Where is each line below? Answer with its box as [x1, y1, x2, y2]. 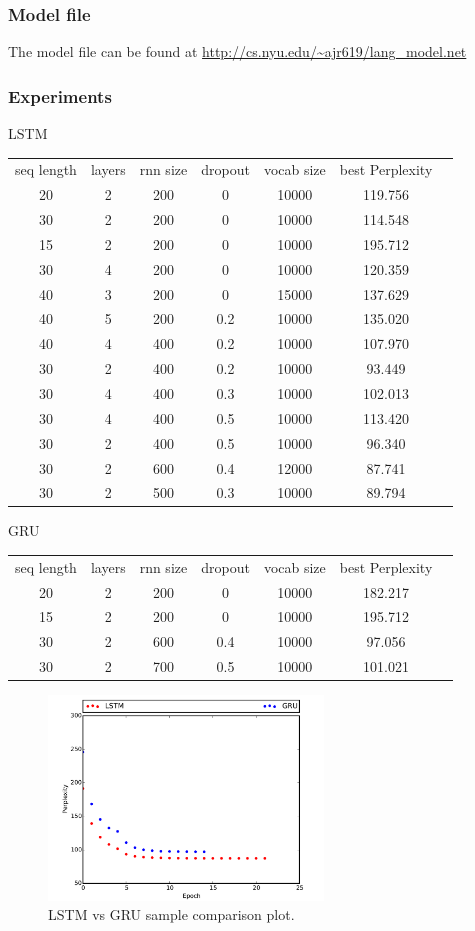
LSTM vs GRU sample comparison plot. [48, 904, 295, 925]
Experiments [8, 83, 112, 108]
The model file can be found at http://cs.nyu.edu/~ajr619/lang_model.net [8, 41, 467, 62]
